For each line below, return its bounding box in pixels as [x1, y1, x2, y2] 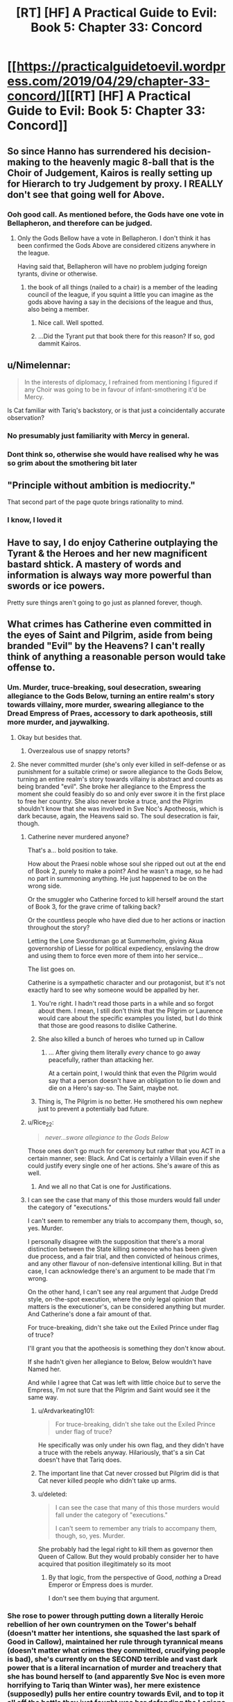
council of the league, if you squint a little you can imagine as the [27, 290, 214, 298]
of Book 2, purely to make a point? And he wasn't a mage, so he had [27, 866, 223, 875]
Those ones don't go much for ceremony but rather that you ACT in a [27, 1147, 225, 1155]
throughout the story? [27, 923, 90, 932]
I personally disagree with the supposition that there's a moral [27, 1237, 205, 1245]
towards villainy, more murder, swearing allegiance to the [7, 700, 205, 709]
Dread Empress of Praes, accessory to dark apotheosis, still [7, 709, 213, 718]
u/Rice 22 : [27, 1118, 54, 1128]
